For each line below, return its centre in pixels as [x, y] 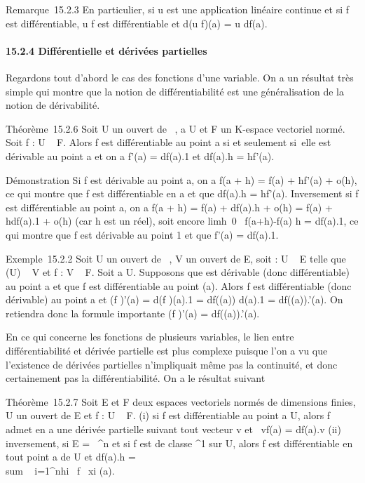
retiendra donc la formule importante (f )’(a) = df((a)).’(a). [133, 313]
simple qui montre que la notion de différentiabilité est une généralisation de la [175, 91]
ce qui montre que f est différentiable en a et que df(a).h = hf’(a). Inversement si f [182, 193]
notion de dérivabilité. [53, 105]
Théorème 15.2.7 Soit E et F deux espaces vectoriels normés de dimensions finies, [181, 401]
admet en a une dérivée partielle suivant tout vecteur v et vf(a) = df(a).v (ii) [173, 429]
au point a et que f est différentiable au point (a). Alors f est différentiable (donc [179, 285]
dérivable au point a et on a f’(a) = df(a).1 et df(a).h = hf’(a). [140, 156]
